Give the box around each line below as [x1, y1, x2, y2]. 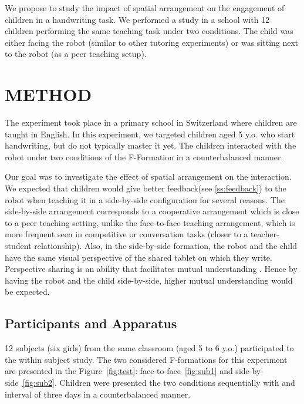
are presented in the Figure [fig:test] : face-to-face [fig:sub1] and [5, 365, 233, 377]
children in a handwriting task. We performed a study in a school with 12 [5, 13, 270, 25]
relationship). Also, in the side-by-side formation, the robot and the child [34, 240, 297, 252]
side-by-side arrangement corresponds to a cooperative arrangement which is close [5, 205, 299, 217]
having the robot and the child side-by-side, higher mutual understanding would [5, 274, 293, 286]
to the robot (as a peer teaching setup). [5, 48, 147, 60]
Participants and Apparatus [5, 314, 177, 332]
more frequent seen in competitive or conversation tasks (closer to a [5, 228, 248, 240]
